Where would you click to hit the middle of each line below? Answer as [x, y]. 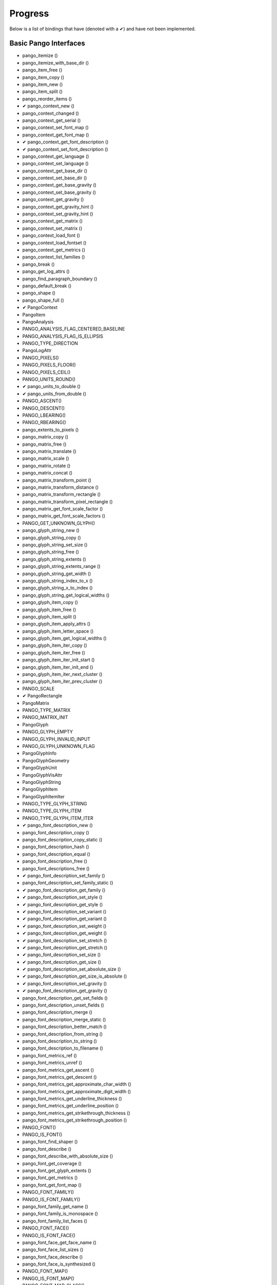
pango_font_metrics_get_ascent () [58, 1070]
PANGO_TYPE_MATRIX [46, 710]
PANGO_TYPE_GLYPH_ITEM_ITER [58, 818]
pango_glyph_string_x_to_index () [57, 588]
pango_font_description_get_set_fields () [65, 998]
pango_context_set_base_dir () [55, 178]
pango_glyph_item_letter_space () [58, 631]
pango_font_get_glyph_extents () [57, 1170]
